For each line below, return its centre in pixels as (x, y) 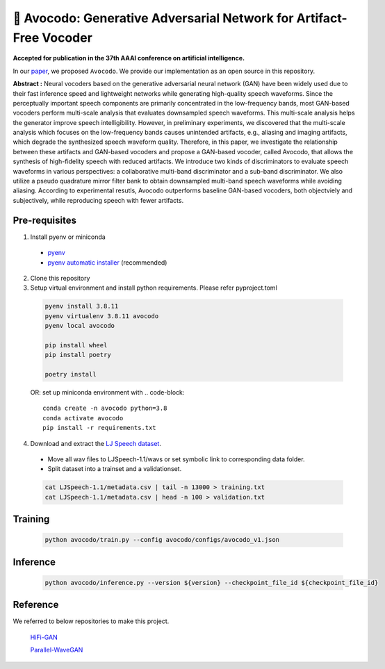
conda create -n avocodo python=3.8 (105, 408)
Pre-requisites (44, 220)
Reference (36, 605)
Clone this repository (60, 278)
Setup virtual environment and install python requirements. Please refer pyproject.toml (154, 288)
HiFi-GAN (44, 637)
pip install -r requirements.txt (99, 428)
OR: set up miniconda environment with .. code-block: (107, 392)
